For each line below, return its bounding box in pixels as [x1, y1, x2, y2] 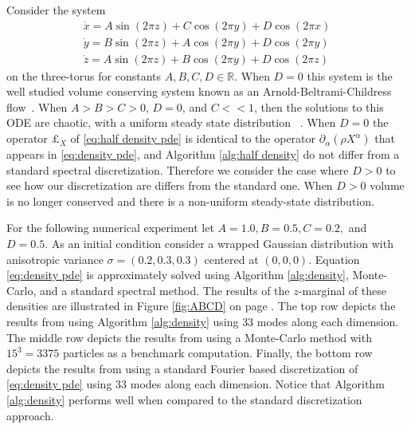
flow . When [6, 98, 68, 115]
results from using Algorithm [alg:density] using [6, 313, 239, 329]
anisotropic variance [6, 250, 104, 267]
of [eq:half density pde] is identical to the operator [70, 130, 316, 147]
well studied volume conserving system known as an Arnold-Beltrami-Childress [6, 83, 392, 100]
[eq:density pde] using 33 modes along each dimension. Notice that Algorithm [6, 376, 385, 392]
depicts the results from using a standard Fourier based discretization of [6, 360, 358, 376]
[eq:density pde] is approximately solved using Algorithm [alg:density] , [6, 266, 349, 283]
